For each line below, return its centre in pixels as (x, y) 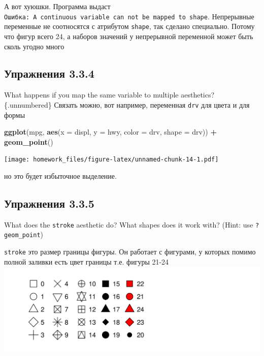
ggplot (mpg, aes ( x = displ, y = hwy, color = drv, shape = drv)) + (110, 132)
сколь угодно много (34, 46)
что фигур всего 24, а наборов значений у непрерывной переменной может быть (129, 36)
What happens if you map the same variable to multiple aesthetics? (109, 95)
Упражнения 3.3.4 (49, 73)
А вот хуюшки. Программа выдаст (57, 6)
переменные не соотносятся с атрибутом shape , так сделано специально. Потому (129, 26)
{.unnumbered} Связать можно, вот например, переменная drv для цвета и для (127, 104)
